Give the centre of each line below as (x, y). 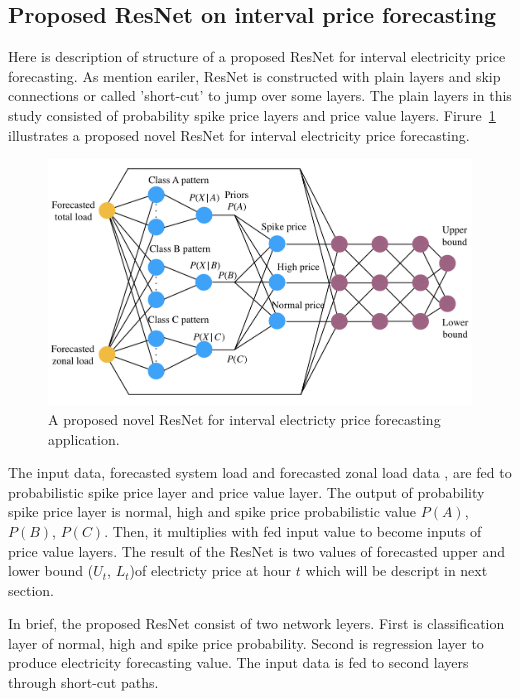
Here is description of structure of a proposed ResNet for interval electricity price (257, 56)
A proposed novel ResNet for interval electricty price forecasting (244, 418)
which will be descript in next (396, 570)
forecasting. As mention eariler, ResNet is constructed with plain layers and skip (254, 75)
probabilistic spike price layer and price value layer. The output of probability (246, 491)
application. (84, 438)
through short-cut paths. (83, 682)
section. (31, 589)
